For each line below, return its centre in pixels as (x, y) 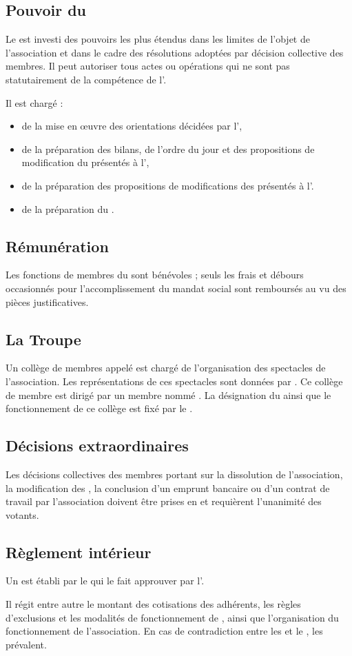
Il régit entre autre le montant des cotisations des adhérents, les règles (153, 604)
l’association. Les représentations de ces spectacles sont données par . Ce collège (174, 381)
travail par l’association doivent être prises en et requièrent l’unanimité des (164, 501)
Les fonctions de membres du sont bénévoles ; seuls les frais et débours (155, 275)
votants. (22, 514)
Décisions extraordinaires (97, 445)
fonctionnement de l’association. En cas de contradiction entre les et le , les (164, 631)
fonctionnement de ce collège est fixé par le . (99, 408)
